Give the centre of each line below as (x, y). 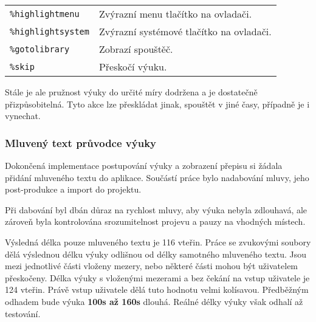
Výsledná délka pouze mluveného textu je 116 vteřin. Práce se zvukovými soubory (158, 241)
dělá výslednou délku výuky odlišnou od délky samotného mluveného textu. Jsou (156, 254)
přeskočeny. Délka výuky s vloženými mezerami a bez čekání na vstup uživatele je (157, 277)
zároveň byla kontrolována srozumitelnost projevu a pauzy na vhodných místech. (155, 221)
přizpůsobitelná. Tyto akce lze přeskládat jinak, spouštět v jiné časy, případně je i (157, 104)
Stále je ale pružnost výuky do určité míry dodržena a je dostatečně (131, 92)
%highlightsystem (50, 31)
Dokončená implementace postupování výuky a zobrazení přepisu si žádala (144, 165)
